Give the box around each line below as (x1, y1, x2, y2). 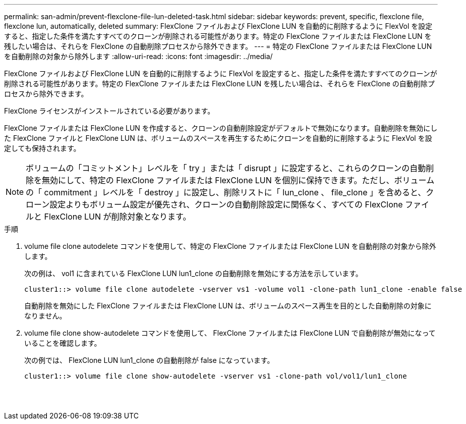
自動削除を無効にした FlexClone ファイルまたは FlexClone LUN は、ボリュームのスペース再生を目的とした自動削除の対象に (24, 301, 432, 310)
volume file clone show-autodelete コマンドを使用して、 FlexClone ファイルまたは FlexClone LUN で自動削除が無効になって (24, 329, 436, 337)
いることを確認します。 (24, 339, 101, 347)
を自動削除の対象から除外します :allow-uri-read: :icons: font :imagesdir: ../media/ (4, 52, 273, 61)
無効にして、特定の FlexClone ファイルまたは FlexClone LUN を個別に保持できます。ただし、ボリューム (42, 175, 435, 185)
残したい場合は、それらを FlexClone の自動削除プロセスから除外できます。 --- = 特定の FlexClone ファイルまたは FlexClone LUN (4, 42, 432, 50)
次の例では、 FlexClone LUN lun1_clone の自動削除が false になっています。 (24, 356, 274, 364)
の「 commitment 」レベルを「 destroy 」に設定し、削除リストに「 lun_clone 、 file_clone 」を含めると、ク (26, 187, 434, 197)
